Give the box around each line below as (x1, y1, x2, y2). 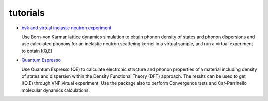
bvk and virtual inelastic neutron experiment (21, 25, 112, 31)
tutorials (9, 7, 45, 18)
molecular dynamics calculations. (21, 87, 90, 93)
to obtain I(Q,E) (21, 48, 53, 54)
